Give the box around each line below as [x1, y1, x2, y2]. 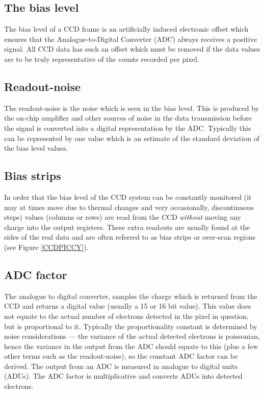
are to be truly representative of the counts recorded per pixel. [4, 53, 199, 64]
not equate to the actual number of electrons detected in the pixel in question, [4, 310, 249, 321]
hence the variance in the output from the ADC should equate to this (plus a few [4, 340, 258, 351]
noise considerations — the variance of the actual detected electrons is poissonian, [4, 331, 260, 341]
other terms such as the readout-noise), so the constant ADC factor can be [4, 351, 238, 361]
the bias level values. [4, 143, 68, 153]
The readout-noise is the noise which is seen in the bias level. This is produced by [4, 102, 259, 113]
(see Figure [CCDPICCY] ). [4, 241, 89, 252]
